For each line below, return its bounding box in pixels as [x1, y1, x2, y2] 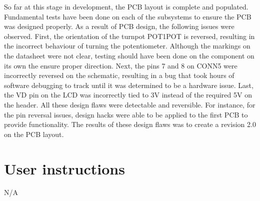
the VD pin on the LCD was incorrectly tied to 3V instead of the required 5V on [4, 89, 252, 100]
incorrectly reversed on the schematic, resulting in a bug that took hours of [4, 70, 234, 80]
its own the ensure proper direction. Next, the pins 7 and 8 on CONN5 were [4, 60, 237, 70]
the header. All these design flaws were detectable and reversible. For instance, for [4, 99, 255, 109]
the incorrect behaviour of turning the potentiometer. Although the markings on [4, 40, 250, 51]
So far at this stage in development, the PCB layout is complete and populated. [4, 1, 248, 11]
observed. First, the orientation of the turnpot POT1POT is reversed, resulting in [4, 30, 255, 41]
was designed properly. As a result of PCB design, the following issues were [4, 21, 234, 31]
